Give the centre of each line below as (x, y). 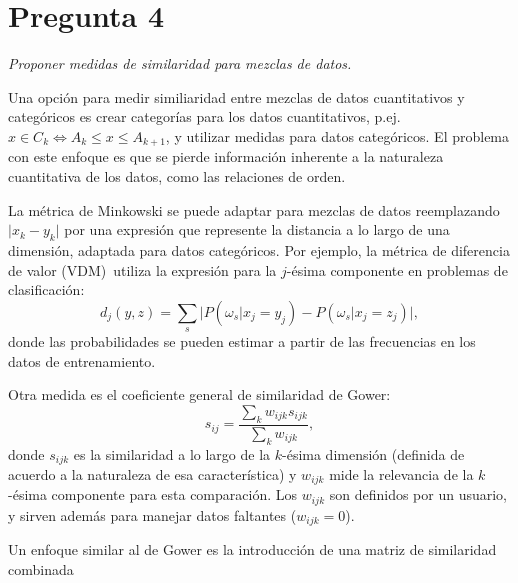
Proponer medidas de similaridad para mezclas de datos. (180, 63)
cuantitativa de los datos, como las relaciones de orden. (177, 175)
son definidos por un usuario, (418, 494)
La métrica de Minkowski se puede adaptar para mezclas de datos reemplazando (254, 209)
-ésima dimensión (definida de (373, 453)
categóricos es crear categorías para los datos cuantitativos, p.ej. (204, 116)
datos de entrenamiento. (82, 360)
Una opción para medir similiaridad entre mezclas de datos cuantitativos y (236, 96)
